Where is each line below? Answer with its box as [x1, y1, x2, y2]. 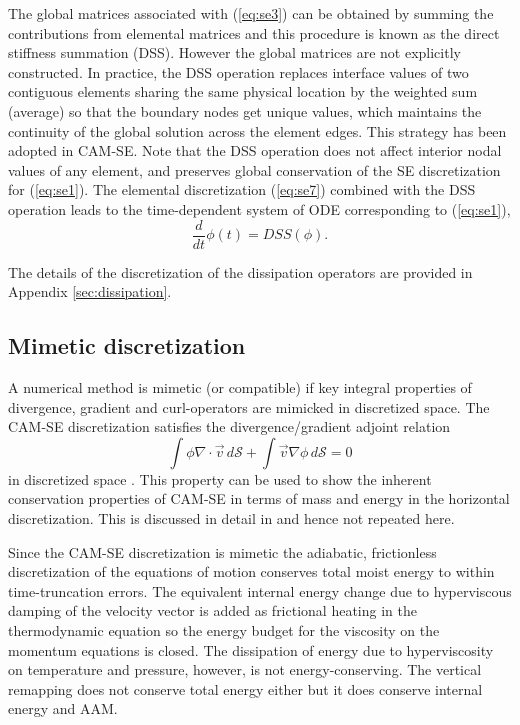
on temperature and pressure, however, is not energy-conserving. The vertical [8, 659, 482, 680]
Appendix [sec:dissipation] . [8, 281, 172, 302]
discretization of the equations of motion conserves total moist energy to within [8, 561, 495, 582]
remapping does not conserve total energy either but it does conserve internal [8, 678, 483, 699]
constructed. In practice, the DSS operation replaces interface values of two [8, 61, 469, 82]
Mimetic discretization [8, 330, 246, 361]
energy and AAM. [8, 698, 118, 719]
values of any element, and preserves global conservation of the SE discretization [8, 159, 501, 180]
